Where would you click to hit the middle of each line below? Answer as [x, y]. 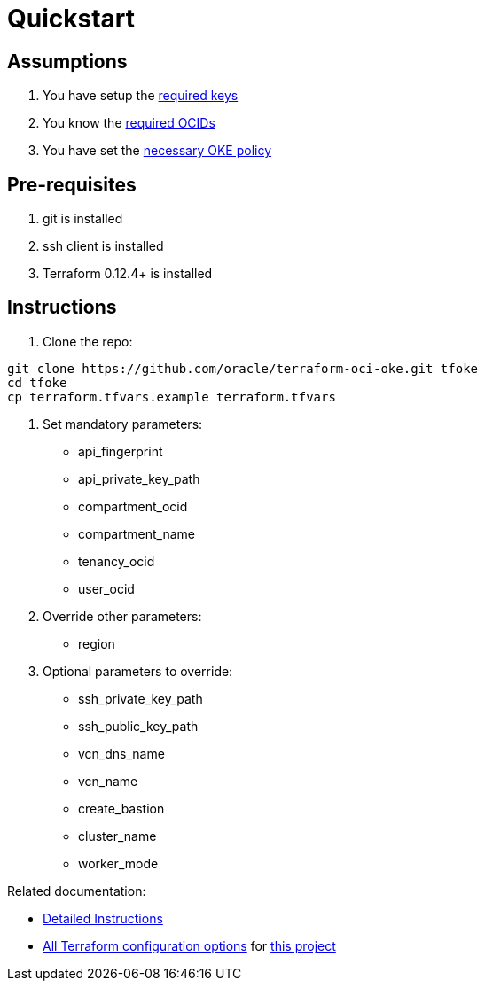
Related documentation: [77, 891]
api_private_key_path [139, 478]
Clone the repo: [88, 341]
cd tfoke [37, 382]
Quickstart [71, 19]
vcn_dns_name [121, 753]
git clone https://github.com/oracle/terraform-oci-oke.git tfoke [243, 368]
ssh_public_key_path [138, 726]
